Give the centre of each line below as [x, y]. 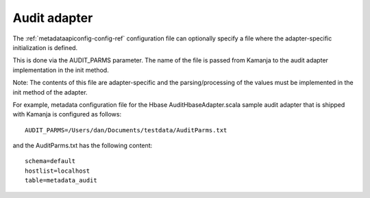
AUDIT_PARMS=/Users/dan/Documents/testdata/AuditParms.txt [126, 130]
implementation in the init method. [61, 70]
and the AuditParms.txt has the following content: [83, 146]
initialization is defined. [45, 47]
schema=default [50, 161]
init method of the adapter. [50, 92]
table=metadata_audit [61, 181]
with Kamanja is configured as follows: [67, 114]
